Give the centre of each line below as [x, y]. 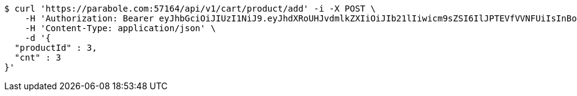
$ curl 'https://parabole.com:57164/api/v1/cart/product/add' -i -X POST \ [190, 9]
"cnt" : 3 [38, 57]
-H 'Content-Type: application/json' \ [120, 28]
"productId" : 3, [56, 48]
